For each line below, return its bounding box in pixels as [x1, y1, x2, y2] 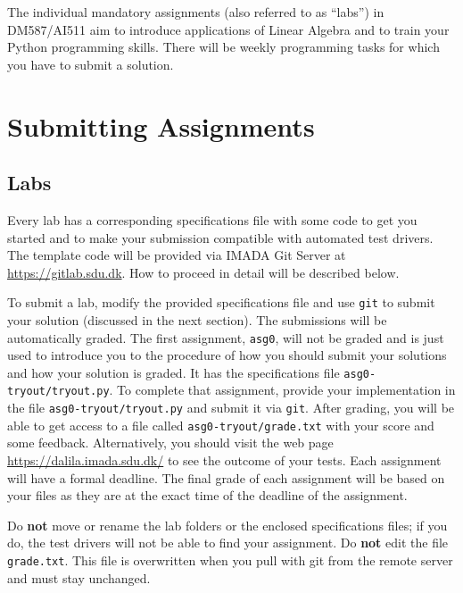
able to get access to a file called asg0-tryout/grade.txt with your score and [7, 415, 434, 434]
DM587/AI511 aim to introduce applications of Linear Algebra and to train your [7, 20, 450, 38]
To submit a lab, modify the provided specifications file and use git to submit [7, 293, 435, 312]
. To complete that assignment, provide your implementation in [109, 380, 456, 399]
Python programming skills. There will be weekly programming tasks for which [7, 38, 440, 56]
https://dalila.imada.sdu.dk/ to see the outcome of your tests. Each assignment [7, 451, 442, 470]
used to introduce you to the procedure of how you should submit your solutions [7, 346, 447, 364]
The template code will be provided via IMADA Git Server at [7, 246, 346, 264]
